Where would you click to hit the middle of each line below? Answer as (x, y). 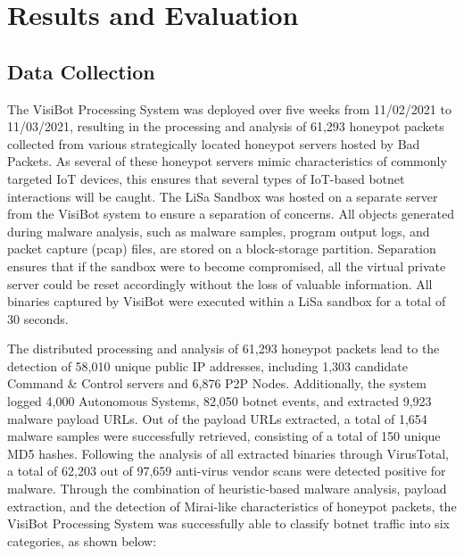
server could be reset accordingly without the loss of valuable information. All (220, 283)
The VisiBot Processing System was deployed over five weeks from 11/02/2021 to (229, 108)
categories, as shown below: (82, 540)
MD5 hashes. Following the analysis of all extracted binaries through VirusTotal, (228, 453)
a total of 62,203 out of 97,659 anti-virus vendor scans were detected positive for (227, 471)
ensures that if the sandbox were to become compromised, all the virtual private (227, 266)
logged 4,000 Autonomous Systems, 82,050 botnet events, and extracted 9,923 (220, 401)
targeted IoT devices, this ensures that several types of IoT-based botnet (206, 178)
